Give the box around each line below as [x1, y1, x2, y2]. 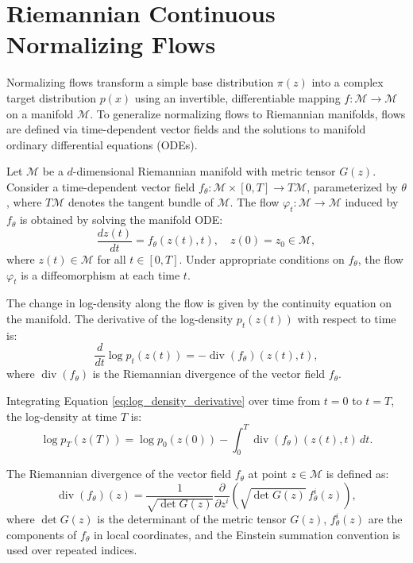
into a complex [311, 74, 384, 91]
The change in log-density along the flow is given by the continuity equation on [6, 295, 392, 311]
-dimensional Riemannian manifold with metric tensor [72, 163, 336, 179]
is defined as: [326, 465, 389, 482]
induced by [345, 194, 399, 210]
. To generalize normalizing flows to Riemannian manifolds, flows [90, 105, 406, 121]
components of [6, 526, 77, 542]
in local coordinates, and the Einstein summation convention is [93, 526, 400, 542]
